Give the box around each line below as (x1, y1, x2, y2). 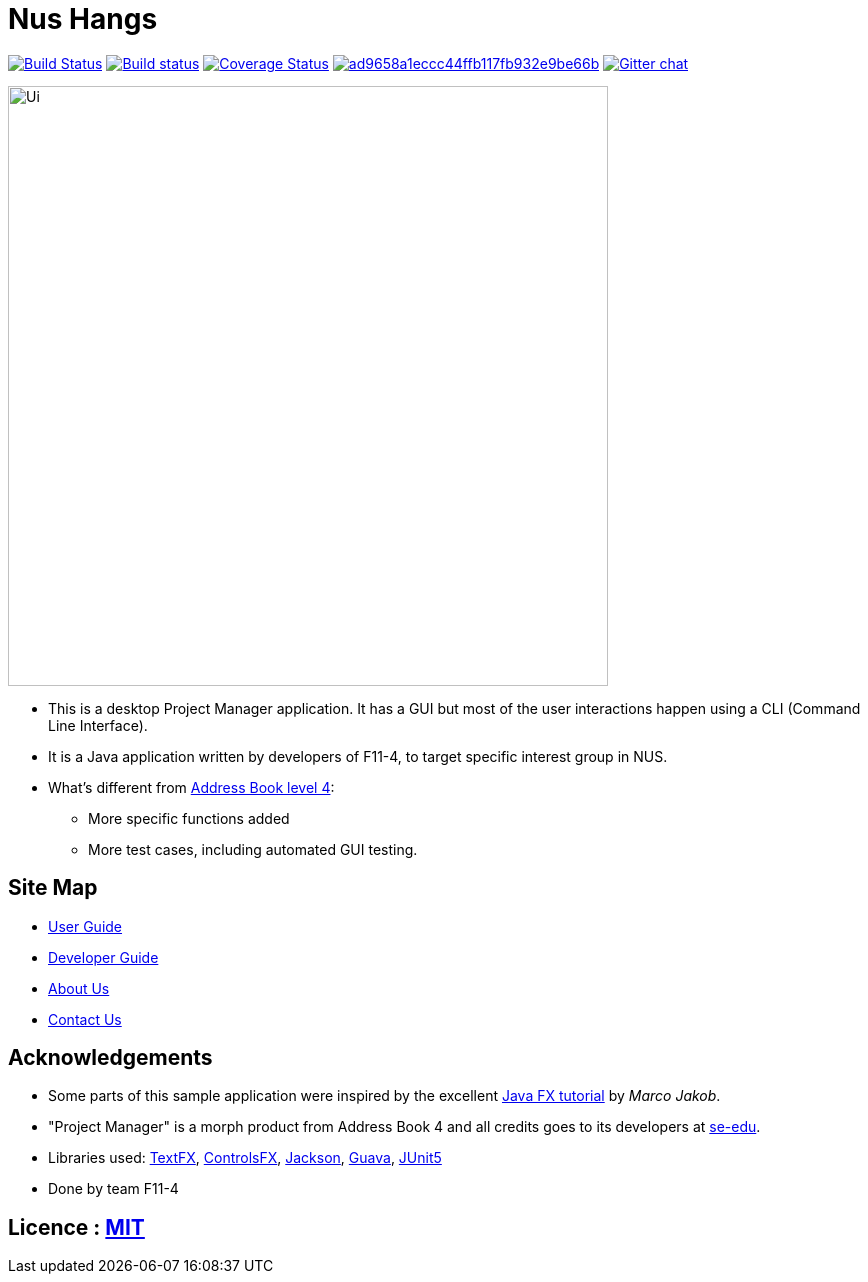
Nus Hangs (8, 2, 158, 36)
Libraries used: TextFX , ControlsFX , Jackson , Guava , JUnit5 (48, 1149, 442, 1167)
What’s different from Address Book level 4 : (48, 778, 335, 796)
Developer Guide (48, 948, 159, 966)
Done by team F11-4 (48, 1180, 179, 1198)
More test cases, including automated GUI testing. (88, 840, 418, 858)
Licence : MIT (8, 1214, 145, 1240)
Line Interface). (48, 716, 148, 734)
